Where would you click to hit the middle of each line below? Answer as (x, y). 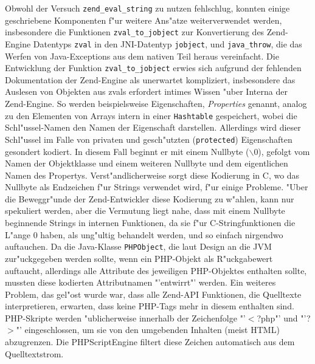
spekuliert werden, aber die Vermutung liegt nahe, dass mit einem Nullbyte (145, 211)
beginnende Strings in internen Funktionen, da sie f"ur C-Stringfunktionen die (150, 223)
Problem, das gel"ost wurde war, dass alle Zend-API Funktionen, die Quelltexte (153, 294)
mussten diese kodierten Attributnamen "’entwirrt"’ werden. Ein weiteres (140, 282)
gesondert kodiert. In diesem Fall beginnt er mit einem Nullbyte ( (127, 151)
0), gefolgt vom (282, 151)
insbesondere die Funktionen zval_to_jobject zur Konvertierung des (135, 32)
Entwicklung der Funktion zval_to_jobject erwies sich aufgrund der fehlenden (153, 68)
